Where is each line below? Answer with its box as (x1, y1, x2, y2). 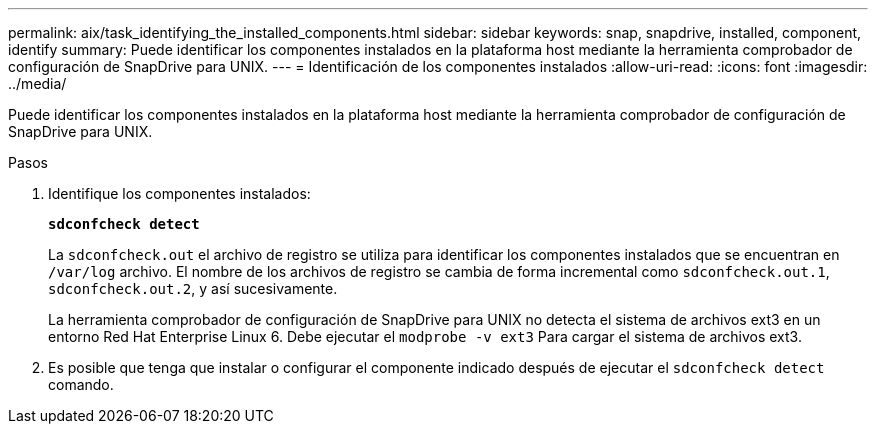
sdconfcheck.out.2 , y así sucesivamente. (48, 280, 338, 297)
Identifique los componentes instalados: (48, 185, 311, 202)
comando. (48, 376, 114, 393)
